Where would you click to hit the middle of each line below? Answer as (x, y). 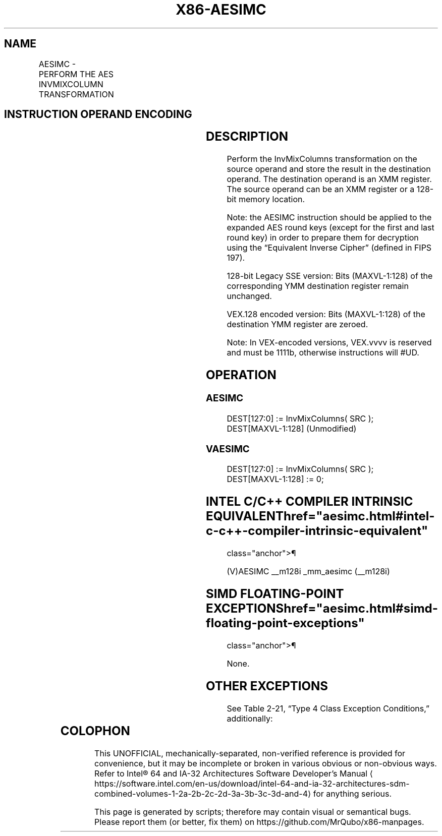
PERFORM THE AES (76, 74)
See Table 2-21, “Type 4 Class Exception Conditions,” (328, 708)
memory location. (272, 199)
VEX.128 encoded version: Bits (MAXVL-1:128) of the (326, 314)
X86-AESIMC (221, 10)
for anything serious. (352, 793)
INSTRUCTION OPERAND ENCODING (98, 114)
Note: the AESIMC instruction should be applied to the (329, 218)
